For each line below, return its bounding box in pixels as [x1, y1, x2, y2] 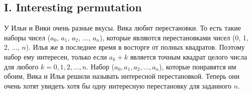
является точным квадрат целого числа [130, 51, 247, 62]
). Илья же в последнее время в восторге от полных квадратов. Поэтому [26, 42, 245, 52]
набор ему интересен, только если [4, 51, 107, 62]
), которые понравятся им [159, 61, 237, 71]
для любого [4, 61, 39, 71]
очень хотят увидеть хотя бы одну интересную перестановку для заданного [4, 80, 232, 91]
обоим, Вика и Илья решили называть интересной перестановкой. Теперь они [4, 71, 240, 81]
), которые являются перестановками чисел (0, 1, [99, 32, 249, 42]
